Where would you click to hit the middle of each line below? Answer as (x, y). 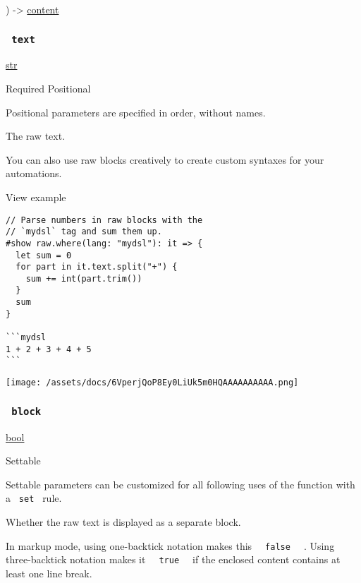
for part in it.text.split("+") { (97, 267)
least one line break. (49, 573)
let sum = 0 (44, 255)
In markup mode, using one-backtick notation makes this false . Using (170, 545)
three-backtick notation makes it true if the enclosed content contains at (173, 559)
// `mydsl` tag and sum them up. (84, 232)
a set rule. (34, 498)
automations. (34, 173)
